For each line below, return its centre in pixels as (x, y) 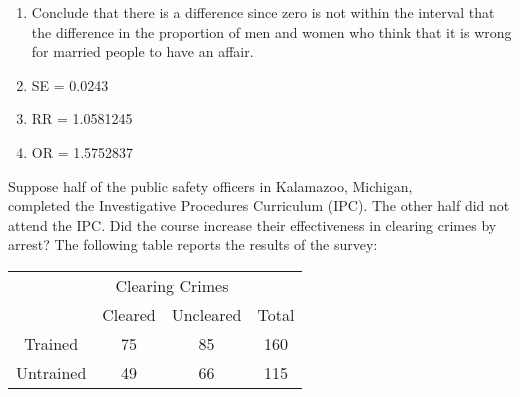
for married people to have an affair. (142, 51)
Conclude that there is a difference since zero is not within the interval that (263, 12)
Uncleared (206, 314)
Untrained (51, 372)
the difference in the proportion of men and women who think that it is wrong (271, 31)
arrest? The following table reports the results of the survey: (193, 244)
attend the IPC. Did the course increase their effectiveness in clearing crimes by (252, 224)
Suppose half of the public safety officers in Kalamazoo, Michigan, (210, 185)
